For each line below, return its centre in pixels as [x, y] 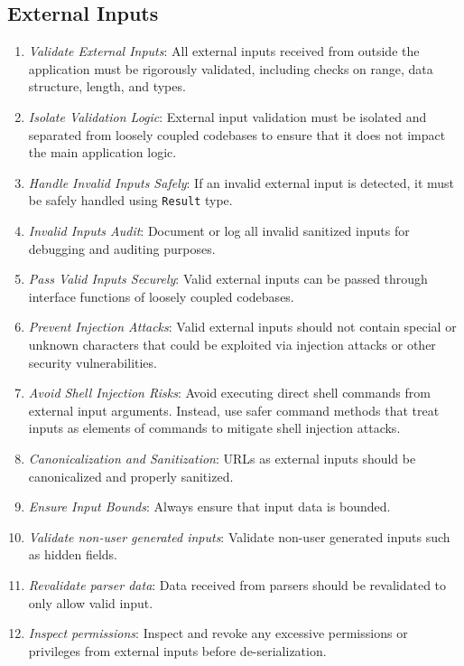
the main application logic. [102, 152]
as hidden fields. [73, 554]
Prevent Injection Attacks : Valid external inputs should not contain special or [242, 327]
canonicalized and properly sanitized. [131, 476]
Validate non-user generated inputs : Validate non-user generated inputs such [239, 536]
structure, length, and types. [107, 86]
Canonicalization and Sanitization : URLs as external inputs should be [222, 458]
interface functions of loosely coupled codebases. [161, 296]
